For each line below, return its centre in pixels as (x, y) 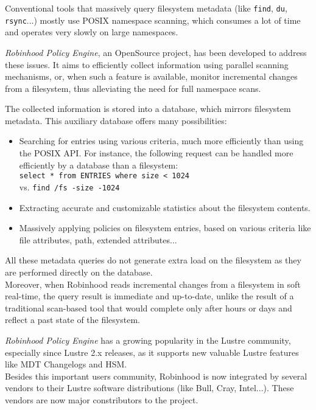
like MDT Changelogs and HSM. (66, 364)
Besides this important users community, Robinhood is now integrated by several (156, 376)
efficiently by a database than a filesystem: (99, 165)
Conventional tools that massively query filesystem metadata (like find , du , (146, 8)
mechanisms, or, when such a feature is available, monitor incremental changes (151, 76)
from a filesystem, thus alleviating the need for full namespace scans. (133, 88)
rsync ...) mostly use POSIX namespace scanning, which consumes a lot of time (153, 20)
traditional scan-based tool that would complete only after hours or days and (149, 307)
